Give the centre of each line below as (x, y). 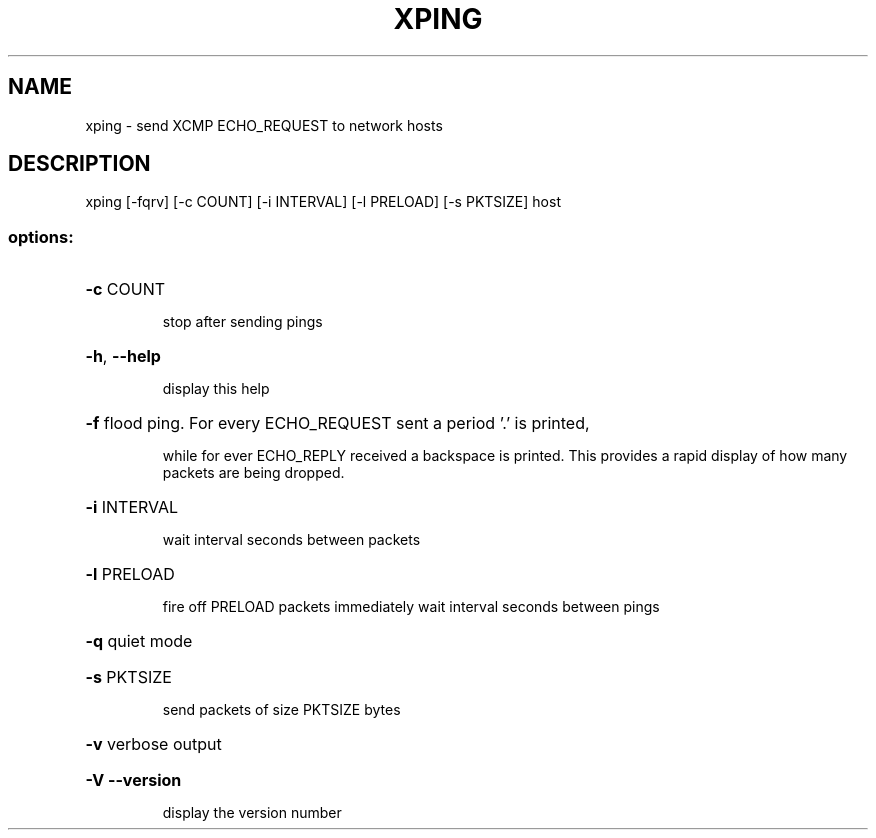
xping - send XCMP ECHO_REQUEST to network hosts (264, 125)
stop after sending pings (242, 322)
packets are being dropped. (253, 473)
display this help (216, 389)
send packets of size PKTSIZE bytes (281, 710)
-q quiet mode (139, 641)
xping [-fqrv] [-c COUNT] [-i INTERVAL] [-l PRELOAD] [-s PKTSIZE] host (323, 202)
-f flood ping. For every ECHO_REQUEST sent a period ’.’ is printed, (337, 423)
